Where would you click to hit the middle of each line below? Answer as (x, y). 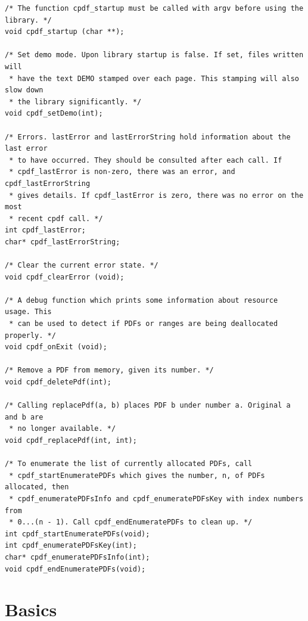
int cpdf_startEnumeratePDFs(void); (77, 534)
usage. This (28, 312)
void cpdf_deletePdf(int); (58, 382)
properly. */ (30, 335)
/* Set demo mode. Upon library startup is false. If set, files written (154, 55)
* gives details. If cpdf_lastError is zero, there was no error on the (156, 195)
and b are (24, 417)
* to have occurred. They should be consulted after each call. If (146, 160)
